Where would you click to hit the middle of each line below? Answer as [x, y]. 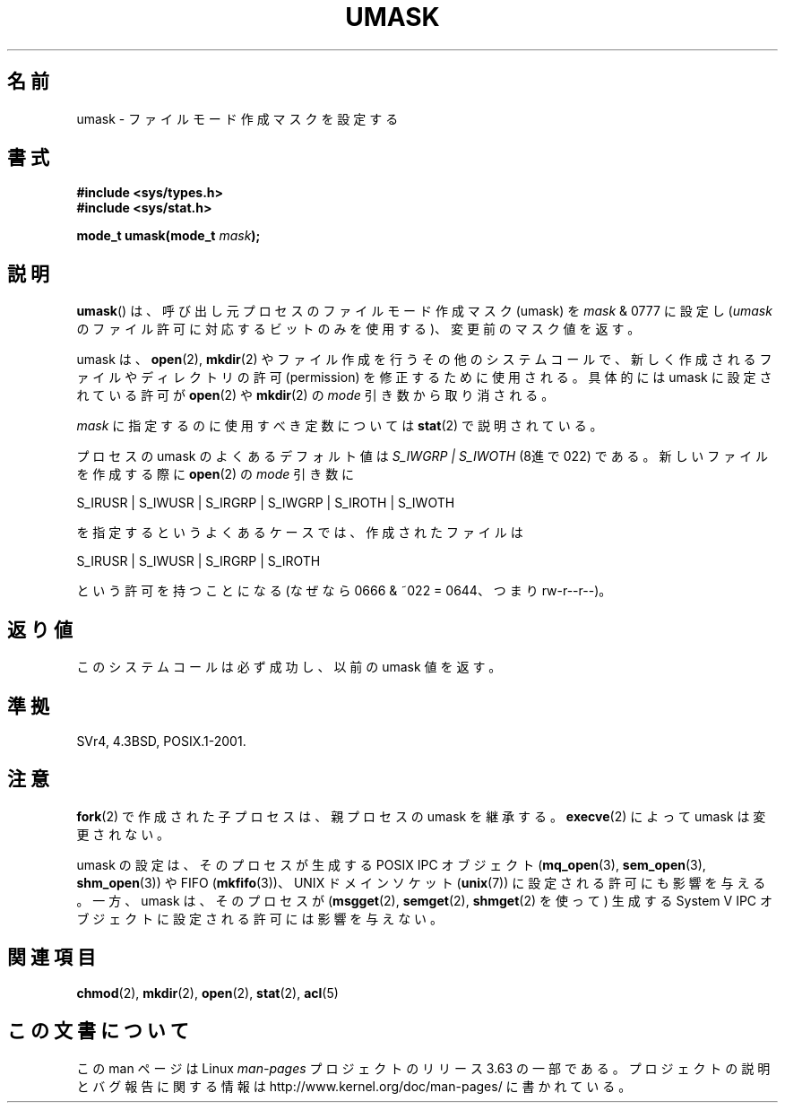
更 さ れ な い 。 [123, 834]
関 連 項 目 [52, 958]
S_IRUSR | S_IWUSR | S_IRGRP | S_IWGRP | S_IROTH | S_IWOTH [266, 503]
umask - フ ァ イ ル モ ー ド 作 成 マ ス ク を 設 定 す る [237, 118]
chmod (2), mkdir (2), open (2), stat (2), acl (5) [207, 993]
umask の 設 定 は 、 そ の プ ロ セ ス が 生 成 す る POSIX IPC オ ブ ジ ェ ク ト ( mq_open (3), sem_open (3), [391, 864]
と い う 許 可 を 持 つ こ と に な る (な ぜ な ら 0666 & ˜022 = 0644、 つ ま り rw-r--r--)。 [344, 591]
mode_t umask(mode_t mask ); [168, 236]
